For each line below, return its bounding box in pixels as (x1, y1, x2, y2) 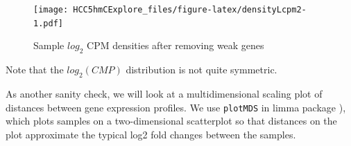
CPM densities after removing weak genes (87, 38, 264, 53)
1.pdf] (33, 18, 63, 28)
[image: (33, 5, 69, 15)
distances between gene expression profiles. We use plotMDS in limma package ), (6, 100, 346, 114)
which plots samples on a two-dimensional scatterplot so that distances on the (6, 113, 337, 128)
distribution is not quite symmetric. (126, 62, 277, 77)
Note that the (6, 62, 64, 77)
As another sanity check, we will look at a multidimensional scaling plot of (6, 86, 323, 100)
